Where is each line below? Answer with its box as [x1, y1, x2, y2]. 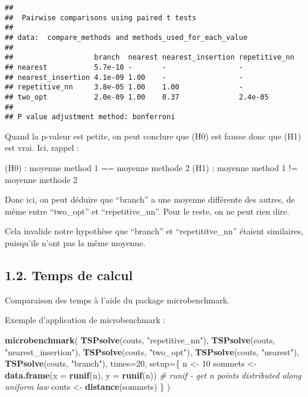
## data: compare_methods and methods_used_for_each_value [5, 33, 248, 42]
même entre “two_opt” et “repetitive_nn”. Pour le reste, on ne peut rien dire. [5, 204, 290, 217]
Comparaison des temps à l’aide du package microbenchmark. [5, 293, 230, 306]
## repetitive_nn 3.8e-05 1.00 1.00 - [5, 83, 243, 92]
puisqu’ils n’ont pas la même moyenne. [5, 237, 146, 249]
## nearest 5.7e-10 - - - [5, 63, 243, 72]
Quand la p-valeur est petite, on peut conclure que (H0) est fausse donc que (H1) [5, 129, 301, 142]
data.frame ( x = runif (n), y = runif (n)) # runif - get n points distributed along [5, 368, 301, 381]
